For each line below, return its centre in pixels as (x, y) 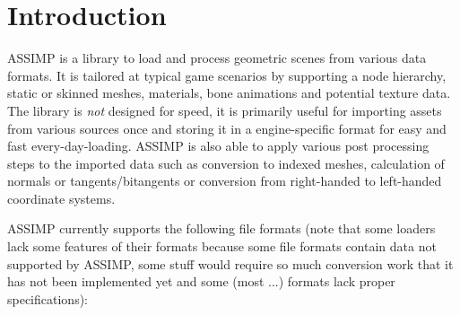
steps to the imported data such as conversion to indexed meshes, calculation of (226, 163)
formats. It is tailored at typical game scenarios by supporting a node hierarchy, (227, 75)
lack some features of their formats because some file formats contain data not (222, 246)
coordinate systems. (61, 198)
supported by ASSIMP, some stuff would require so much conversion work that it (230, 263)
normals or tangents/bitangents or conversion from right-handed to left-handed (225, 181)
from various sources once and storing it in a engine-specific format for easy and (227, 128)
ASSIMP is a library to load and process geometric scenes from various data (217, 58)
